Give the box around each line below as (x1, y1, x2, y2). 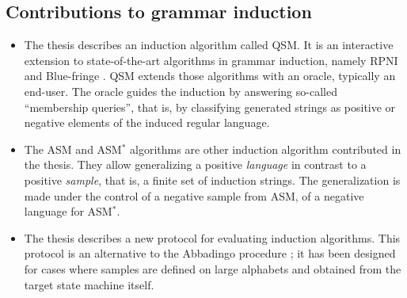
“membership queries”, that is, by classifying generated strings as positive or (24, 98, 396, 115)
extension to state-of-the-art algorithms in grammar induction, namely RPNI (24, 52, 398, 68)
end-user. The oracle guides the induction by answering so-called (24, 82, 337, 99)
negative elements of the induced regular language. (24, 114, 270, 131)
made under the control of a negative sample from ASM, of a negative (24, 187, 364, 204)
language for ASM (24, 203, 112, 220)
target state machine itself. (24, 276, 154, 292)
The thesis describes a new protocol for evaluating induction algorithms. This (24, 229, 401, 246)
